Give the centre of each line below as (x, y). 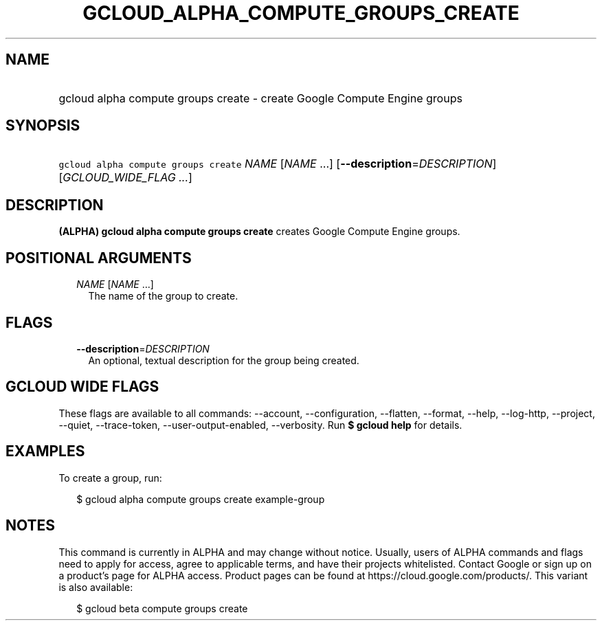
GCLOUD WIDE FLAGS (82, 387)
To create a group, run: (110, 478)
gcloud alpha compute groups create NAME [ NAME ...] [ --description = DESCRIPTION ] (278, 164)
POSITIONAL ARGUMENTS (99, 258)
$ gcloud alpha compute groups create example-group (201, 499)
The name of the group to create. (163, 296)
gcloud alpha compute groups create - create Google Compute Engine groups (260, 98)
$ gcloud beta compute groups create (162, 608)
